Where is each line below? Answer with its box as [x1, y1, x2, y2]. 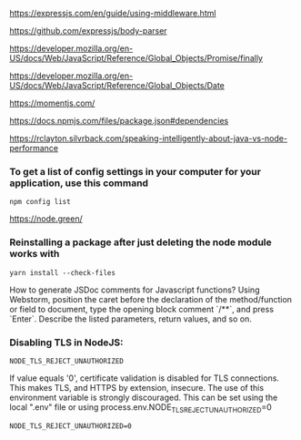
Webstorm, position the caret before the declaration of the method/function [9, 293, 293, 304]
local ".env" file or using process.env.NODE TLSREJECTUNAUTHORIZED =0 [9, 401, 273, 414]
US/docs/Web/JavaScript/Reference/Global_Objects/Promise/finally [9, 53, 264, 63]
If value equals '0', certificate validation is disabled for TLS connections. [9, 373, 280, 384]
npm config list [9, 198, 71, 207]
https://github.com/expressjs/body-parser [9, 26, 167, 36]
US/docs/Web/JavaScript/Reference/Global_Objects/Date [9, 80, 225, 90]
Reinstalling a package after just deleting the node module [9, 236, 273, 249]
